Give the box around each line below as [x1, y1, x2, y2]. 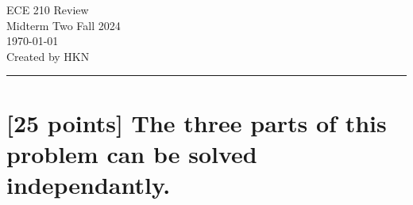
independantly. [6, 168, 171, 200]
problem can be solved [6, 137, 257, 169]
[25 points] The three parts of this [6, 106, 387, 139]
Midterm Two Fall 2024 [6, 17, 121, 33]
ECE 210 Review [6, 2, 89, 17]
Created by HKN [6, 47, 90, 64]
